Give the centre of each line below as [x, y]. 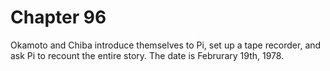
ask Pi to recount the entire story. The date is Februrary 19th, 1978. [147, 55]
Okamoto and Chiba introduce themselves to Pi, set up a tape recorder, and [166, 45]
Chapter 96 [58, 17]
